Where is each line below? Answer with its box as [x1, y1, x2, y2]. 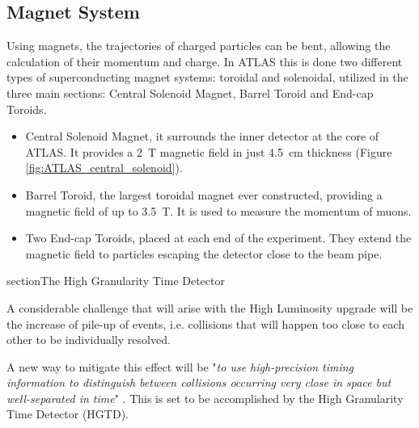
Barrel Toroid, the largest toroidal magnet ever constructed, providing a [25, 186, 383, 203]
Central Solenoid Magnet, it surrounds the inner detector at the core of [25, 128, 379, 145]
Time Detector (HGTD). [6, 405, 129, 422]
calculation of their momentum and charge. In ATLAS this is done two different [6, 52, 403, 69]
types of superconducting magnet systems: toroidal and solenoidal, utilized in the [6, 69, 408, 86]
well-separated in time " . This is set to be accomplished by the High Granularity [6, 389, 404, 406]
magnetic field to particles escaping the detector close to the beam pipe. [25, 245, 383, 262]
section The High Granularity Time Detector [6, 272, 225, 289]
